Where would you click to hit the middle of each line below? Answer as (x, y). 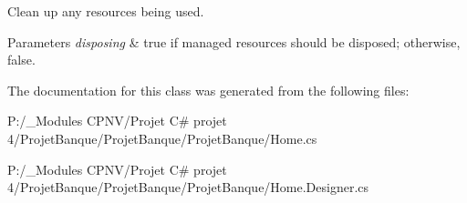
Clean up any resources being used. (106, 11)
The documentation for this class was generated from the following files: (208, 90)
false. (21, 60)
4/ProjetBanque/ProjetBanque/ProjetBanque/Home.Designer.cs (188, 187)
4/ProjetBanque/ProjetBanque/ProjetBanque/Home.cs (162, 138)
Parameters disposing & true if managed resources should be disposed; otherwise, (234, 41)
